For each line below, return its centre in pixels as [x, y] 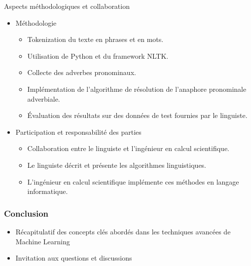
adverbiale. [44, 98]
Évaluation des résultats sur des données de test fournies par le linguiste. [137, 115]
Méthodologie [36, 22]
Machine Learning [43, 241]
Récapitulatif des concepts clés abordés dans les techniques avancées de [123, 231]
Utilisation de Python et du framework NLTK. [98, 56]
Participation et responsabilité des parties [78, 132]
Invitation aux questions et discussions [74, 258]
